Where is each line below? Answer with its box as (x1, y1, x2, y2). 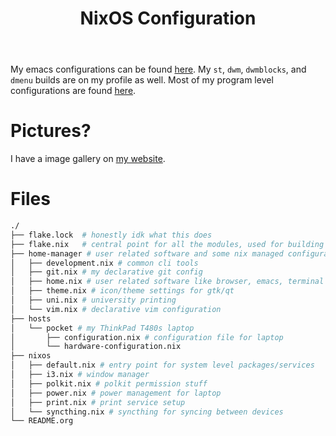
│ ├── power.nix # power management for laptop (10, 388, 222, 398)
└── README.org (10, 416, 74, 426)
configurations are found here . (10, 85, 137, 97)
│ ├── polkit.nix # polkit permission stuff (10, 378, 208, 389)
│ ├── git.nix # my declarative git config (10, 267, 203, 277)
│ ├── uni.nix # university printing (10, 295, 177, 306)
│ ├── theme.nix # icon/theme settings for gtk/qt (10, 286, 235, 296)
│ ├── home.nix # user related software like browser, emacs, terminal (10, 277, 325, 287)
